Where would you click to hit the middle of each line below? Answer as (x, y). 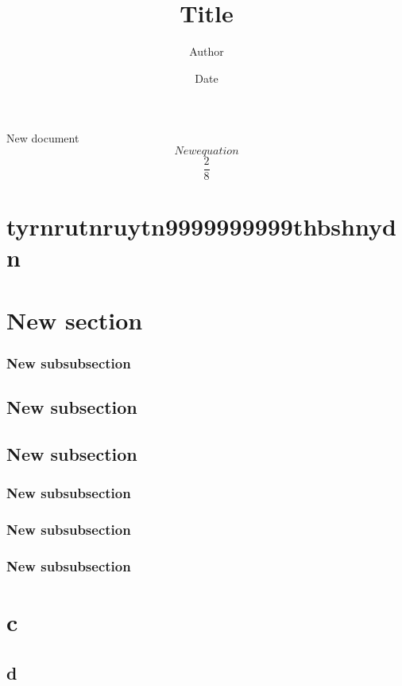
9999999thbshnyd (300, 226)
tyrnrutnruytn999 (105, 226)
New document (43, 138)
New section (75, 320)
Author (207, 51)
